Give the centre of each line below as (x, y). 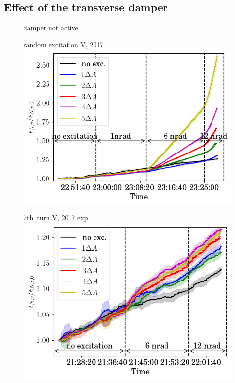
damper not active (51, 28)
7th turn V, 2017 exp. (57, 217)
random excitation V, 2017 (64, 44)
